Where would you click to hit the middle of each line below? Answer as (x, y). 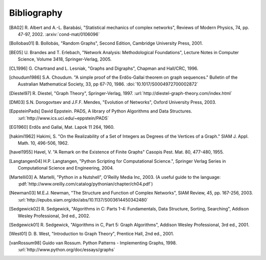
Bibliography (36, 13)
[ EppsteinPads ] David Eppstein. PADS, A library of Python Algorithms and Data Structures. (100, 111)
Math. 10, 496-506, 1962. (43, 143)
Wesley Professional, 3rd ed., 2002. (54, 216)
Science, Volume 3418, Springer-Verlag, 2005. (65, 59)
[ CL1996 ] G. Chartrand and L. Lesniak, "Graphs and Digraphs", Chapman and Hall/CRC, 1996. (104, 68)
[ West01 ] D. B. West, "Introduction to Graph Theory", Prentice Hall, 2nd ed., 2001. (92, 234)
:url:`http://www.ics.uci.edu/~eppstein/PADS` (64, 118)
